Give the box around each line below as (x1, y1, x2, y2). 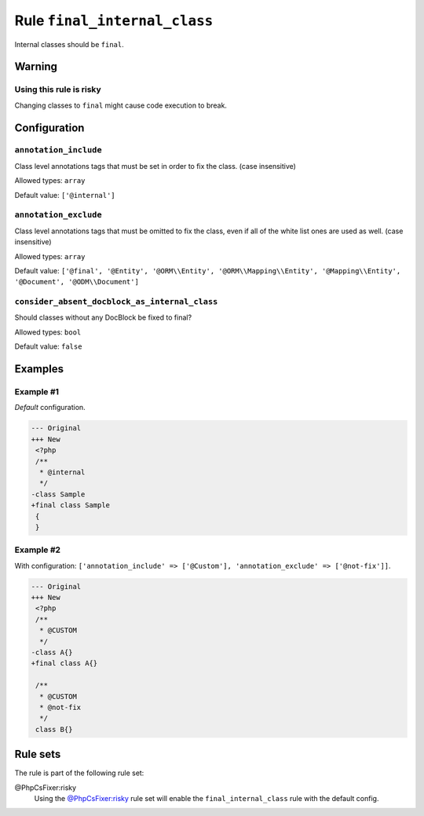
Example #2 (14, 544, 61, 555)
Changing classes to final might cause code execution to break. (14, 101, 228, 110)
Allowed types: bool (14, 327, 82, 337)
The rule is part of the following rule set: (14, 768, 144, 778)
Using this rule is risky (14, 84, 101, 95)
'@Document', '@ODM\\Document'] (14, 277, 139, 287)
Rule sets (14, 748, 61, 761)
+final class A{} (31, 659, 98, 668)
